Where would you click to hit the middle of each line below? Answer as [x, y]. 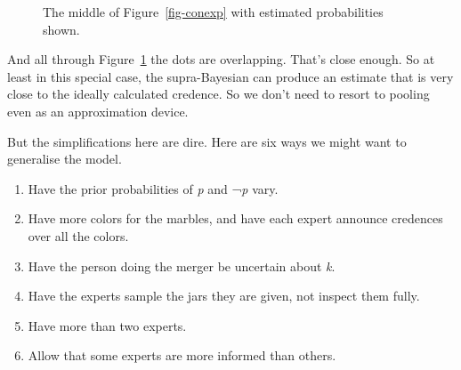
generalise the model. [65, 159]
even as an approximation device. [98, 111]
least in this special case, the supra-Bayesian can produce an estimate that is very [230, 76]
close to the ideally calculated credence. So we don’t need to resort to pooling [218, 94]
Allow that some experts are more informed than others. [182, 355]
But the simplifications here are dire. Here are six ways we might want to [207, 141]
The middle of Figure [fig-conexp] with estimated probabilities [213, 12]
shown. [61, 29]
